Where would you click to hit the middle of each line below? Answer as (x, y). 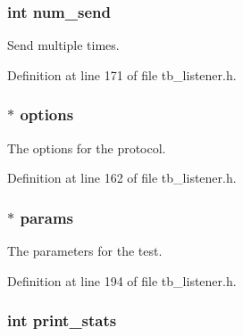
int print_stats (62, 320)
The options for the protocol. (87, 148)
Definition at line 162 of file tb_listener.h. (122, 178)
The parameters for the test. (85, 251)
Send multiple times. (63, 45)
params (47, 217)
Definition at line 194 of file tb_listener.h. (122, 280)
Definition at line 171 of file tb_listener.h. (122, 74)
